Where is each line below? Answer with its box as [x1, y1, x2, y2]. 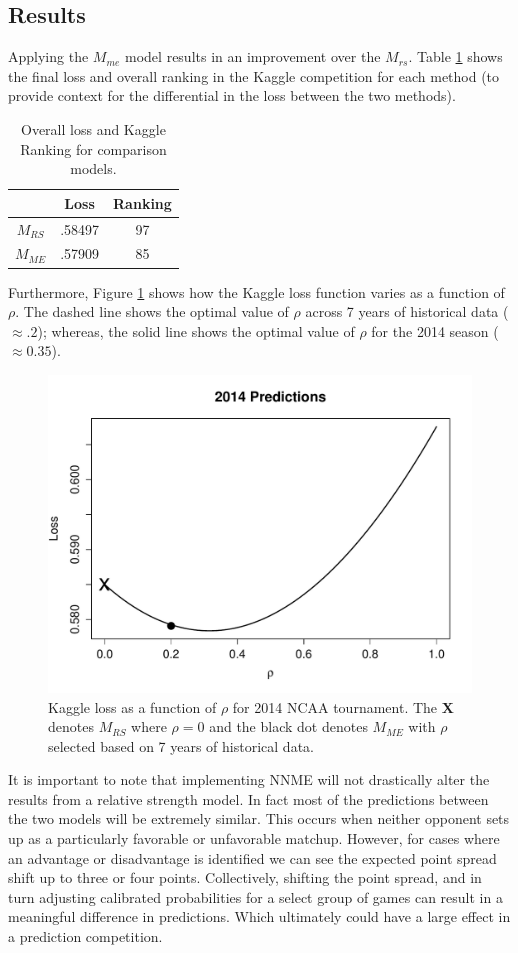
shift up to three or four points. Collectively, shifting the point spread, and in [8, 867, 482, 888]
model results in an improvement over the [125, 46, 381, 67]
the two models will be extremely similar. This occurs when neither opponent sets [8, 808, 510, 829]
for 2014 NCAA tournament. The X [232, 696, 454, 717]
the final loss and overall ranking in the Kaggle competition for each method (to [8, 65, 500, 86]
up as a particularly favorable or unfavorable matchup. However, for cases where [8, 828, 500, 849]
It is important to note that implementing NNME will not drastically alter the [8, 769, 490, 790]
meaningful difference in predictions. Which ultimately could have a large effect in [8, 906, 511, 927]
